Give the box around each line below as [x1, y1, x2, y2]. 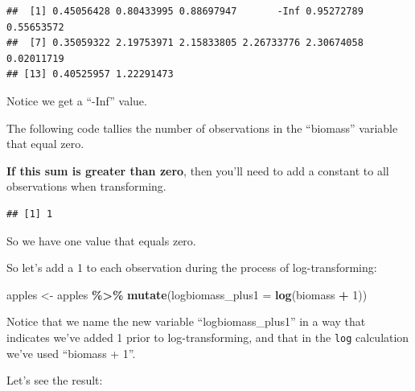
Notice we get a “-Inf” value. [6, 92, 147, 109]
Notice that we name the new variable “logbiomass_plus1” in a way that [6, 313, 366, 330]
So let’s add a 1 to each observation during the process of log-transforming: [6, 259, 377, 276]
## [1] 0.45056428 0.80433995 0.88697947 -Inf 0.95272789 [6, 6, 364, 17]
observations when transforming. [6, 178, 166, 195]
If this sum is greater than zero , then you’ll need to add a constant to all [6, 162, 389, 179]
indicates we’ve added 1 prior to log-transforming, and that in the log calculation [6, 328, 409, 345]
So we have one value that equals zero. [6, 232, 196, 249]
